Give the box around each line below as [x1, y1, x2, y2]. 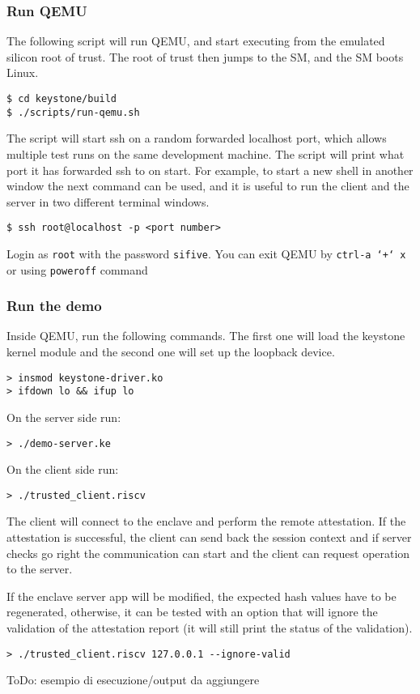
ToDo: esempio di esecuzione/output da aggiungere [6, 671, 260, 688]
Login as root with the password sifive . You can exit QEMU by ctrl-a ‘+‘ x [6, 245, 406, 262]
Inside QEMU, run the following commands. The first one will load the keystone [6, 327, 405, 344]
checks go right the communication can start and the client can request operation [6, 544, 410, 561]
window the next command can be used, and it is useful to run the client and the [6, 177, 409, 194]
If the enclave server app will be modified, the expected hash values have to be [6, 587, 397, 604]
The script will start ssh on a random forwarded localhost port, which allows [6, 130, 387, 147]
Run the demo [6, 296, 102, 316]
